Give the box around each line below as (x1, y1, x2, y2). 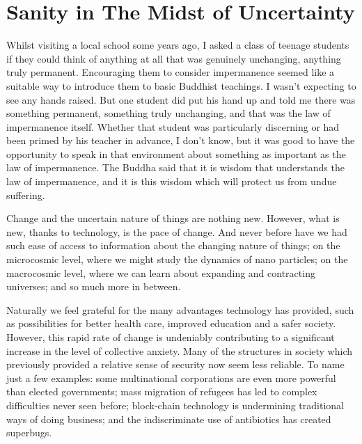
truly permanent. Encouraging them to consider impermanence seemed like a (6, 65, 335, 79)
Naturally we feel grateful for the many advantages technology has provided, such (6, 302, 354, 317)
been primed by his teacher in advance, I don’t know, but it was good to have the (6, 133, 355, 148)
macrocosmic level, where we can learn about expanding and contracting (6, 265, 315, 280)
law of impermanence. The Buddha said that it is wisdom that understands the (6, 160, 345, 175)
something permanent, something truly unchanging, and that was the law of (6, 106, 331, 120)
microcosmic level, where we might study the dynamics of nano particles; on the (6, 252, 348, 267)
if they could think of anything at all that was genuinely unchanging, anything (6, 51, 341, 65)
